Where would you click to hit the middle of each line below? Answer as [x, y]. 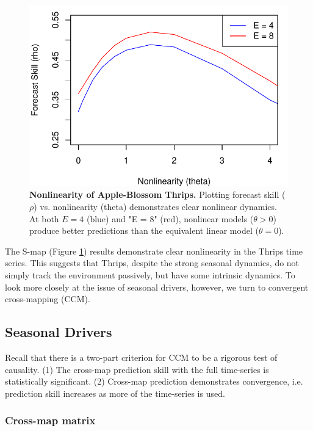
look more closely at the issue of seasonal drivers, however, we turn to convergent [157, 287]
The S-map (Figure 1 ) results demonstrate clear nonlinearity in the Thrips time [154, 251]
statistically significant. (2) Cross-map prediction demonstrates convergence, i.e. [154, 381]
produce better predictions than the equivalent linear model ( [144, 230]
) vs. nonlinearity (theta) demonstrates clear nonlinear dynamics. [155, 206]
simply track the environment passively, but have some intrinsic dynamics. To [150, 274]
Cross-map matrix [50, 420]
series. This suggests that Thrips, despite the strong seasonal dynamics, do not [152, 263]
